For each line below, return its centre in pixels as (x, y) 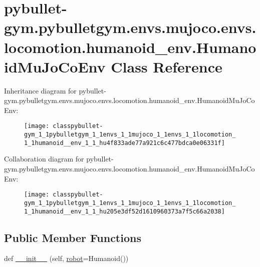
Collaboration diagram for (44, 159)
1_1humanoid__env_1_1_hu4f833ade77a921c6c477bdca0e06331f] (124, 143)
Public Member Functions (73, 237)
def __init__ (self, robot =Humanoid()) (66, 258)
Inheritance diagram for (40, 90)
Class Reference (167, 66)
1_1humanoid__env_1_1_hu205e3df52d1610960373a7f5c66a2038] (124, 211)
